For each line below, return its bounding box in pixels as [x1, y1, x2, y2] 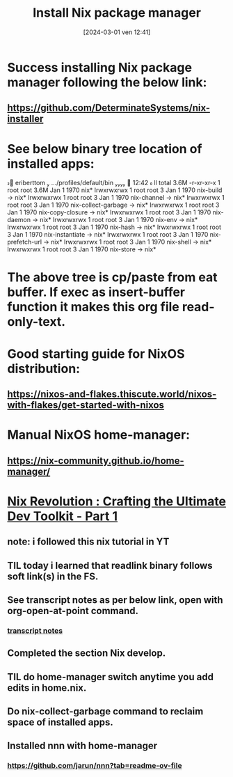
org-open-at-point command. [7, 604, 139, 617]
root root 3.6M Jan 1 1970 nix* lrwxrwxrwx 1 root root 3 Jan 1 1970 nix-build [7, 186, 223, 194]
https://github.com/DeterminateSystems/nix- [7, 102, 211, 114]
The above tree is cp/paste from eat [7, 269, 218, 285]
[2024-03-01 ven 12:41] [83, 28, 151, 36]
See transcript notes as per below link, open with [7, 594, 224, 606]
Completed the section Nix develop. [7, 647, 166, 659]
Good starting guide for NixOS [7, 346, 186, 361]
